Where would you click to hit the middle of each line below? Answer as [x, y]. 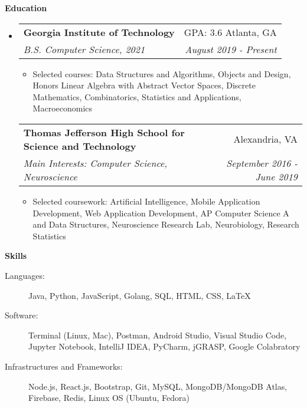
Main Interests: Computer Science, [95, 163]
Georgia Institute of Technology [99, 32]
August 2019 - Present [231, 49]
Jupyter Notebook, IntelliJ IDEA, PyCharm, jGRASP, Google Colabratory [164, 346]
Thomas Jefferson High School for [104, 132]
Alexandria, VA [265, 139]
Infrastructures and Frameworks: [64, 366]
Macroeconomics [63, 108]
